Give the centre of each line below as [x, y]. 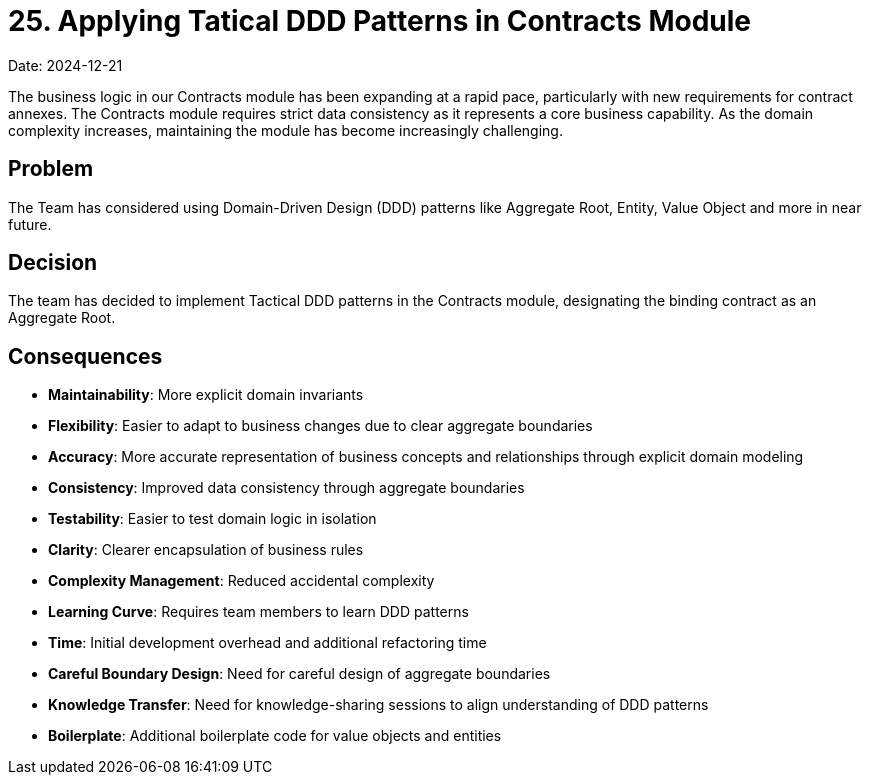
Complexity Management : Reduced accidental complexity [241, 581]
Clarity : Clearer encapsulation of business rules [206, 550]
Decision [53, 263]
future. [30, 224]
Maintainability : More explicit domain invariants [206, 395]
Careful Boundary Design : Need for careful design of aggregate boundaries [299, 674]
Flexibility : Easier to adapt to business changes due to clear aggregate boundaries [320, 426]
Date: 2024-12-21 [65, 65]
